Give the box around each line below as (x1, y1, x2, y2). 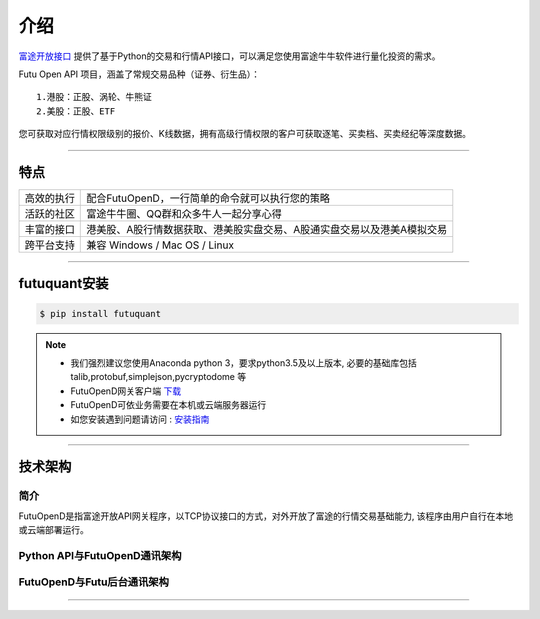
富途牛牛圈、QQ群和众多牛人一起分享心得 (86, 207, 282, 221)
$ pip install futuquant (39, 308, 162, 319)
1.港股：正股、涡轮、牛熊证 (36, 91, 152, 103)
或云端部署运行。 (18, 524, 89, 536)
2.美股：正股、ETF (36, 105, 116, 117)
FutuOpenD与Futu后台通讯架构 (18, 575, 169, 589)
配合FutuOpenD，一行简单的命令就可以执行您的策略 (86, 191, 330, 205)
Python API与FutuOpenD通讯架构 (18, 548, 182, 562)
